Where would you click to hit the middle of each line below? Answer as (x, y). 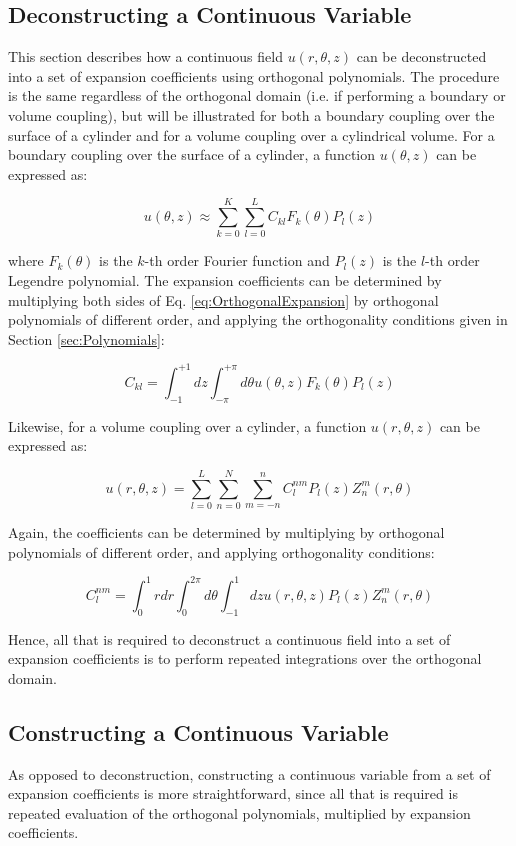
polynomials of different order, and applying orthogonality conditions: (221, 551)
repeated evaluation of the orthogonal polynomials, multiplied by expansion (239, 812)
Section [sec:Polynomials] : (86, 338)
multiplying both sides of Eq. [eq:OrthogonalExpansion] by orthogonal (223, 299)
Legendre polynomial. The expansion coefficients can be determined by (225, 280)
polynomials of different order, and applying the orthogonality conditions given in (258, 319)
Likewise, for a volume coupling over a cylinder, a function (187, 425)
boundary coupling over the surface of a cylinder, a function (192, 154)
